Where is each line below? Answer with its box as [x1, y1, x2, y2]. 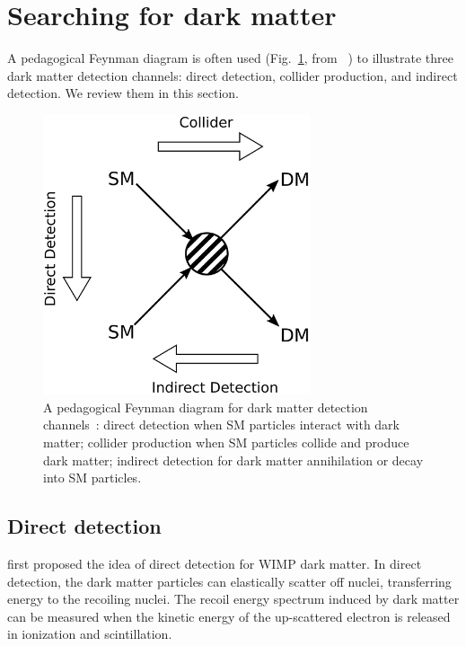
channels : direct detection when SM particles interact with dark [43, 415, 400, 434]
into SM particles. [43, 468, 142, 487]
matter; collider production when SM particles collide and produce [43, 433, 409, 452]
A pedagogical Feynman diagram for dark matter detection [43, 397, 368, 416]
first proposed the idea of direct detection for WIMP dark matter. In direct [7, 554, 422, 573]
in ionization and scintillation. [7, 624, 172, 643]
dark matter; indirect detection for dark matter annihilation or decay [43, 450, 424, 469]
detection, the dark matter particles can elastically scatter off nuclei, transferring [7, 571, 452, 590]
